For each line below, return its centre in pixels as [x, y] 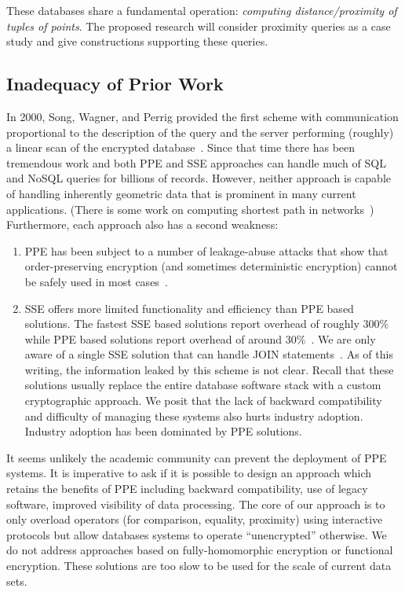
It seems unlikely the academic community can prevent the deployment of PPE [197, 457]
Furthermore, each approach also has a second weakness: [142, 224]
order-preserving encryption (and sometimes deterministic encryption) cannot [211, 266]
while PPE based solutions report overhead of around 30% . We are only [200, 338]
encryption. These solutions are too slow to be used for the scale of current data [199, 566]
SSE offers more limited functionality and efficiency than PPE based [189, 308]
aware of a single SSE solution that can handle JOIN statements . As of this [209, 354]
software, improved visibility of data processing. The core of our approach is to [196, 504]
